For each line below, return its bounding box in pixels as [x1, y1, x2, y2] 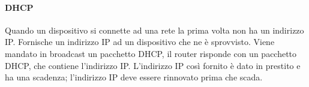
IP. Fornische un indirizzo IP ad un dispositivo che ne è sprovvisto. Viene [5, 35, 275, 48]
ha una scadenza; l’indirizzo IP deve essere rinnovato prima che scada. [5, 71, 263, 83]
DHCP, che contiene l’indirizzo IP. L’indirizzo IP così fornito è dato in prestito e [5, 59, 301, 71]
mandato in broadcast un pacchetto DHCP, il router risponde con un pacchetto [5, 47, 297, 59]
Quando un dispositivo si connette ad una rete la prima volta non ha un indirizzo [5, 23, 304, 36]
